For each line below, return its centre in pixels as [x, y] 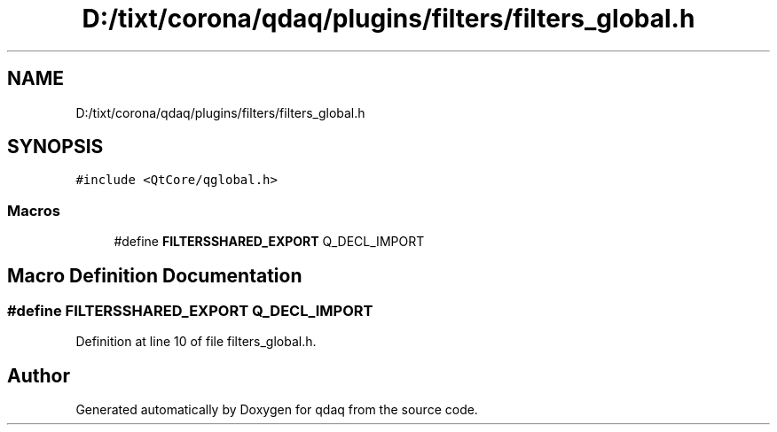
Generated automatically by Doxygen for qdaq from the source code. [277, 410]
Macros [34, 210]
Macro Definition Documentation [155, 275]
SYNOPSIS [55, 147]
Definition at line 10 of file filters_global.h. [196, 342]
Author [39, 375]
